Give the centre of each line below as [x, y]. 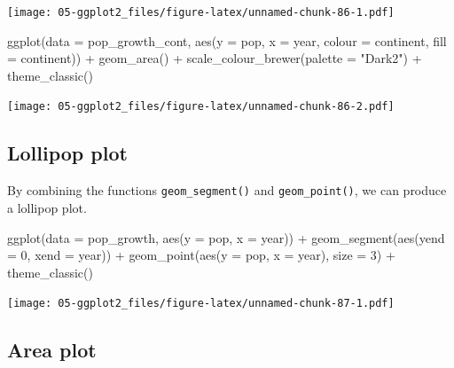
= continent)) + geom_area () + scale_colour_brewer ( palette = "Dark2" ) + [215, 58]
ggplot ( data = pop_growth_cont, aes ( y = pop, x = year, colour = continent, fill [227, 40]
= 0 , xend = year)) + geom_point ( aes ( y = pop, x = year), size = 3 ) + [201, 255]
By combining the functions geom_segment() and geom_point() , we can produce [227, 190]
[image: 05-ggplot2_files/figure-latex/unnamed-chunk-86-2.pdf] [201, 107]
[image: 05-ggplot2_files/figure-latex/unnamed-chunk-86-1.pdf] [201, 12]
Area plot [52, 350]
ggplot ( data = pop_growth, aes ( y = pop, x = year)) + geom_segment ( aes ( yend [226, 237]
